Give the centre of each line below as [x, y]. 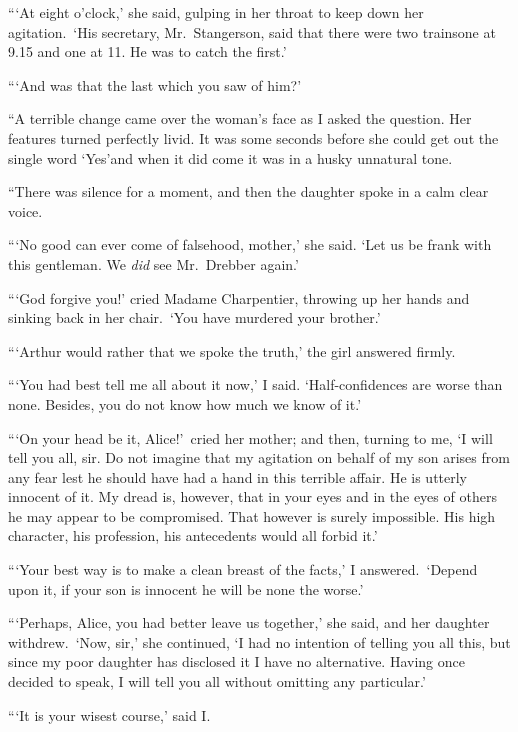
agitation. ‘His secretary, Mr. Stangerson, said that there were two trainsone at [252, 31]
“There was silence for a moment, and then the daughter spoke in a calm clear [248, 191]
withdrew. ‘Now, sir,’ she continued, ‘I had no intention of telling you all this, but [259, 641]
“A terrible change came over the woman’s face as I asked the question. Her [240, 118]
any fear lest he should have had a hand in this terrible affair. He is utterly [238, 476]
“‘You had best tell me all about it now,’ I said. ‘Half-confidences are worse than [255, 384]
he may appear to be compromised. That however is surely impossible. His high [252, 515]
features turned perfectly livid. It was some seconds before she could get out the [253, 137]
